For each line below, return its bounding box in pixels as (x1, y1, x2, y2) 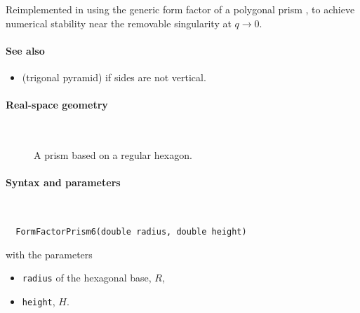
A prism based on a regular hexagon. (34, 147, 192, 162)
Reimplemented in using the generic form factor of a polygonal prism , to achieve (6, 2, 355, 16)
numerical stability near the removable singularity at (6, 15, 232, 30)
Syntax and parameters (6, 175, 121, 190)
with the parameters (6, 246, 93, 261)
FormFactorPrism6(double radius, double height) (15, 226, 247, 237)
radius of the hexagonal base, (22, 270, 152, 285)
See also (6, 43, 45, 57)
